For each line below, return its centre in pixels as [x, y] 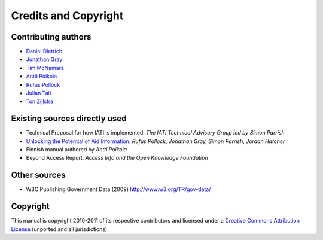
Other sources [38, 175]
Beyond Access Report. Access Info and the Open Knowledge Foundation [117, 158]
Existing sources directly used [69, 119]
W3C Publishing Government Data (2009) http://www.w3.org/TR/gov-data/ [118, 189]
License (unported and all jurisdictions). [60, 229]
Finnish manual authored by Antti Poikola [77, 150]
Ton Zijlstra [40, 101]
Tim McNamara [45, 68]
